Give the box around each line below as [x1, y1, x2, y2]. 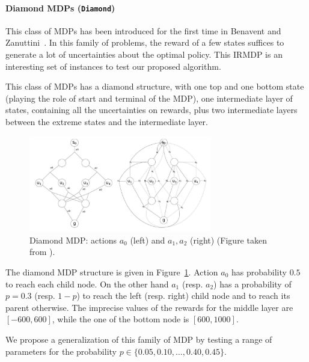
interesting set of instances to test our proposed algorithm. [5, 60, 221, 72]
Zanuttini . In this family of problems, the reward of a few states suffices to [5, 36, 284, 49]
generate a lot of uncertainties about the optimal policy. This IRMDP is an [5, 48, 283, 61]
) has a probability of [213, 277, 292, 290]
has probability [231, 265, 287, 278]
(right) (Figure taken [190, 233, 267, 246]
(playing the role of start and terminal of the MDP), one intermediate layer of [5, 91, 293, 104]
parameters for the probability [5, 345, 117, 357]
